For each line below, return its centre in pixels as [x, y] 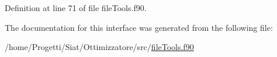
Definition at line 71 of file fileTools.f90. [76, 8]
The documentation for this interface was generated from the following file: [139, 27]
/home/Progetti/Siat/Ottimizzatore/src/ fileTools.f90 [99, 47]
